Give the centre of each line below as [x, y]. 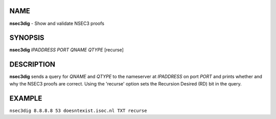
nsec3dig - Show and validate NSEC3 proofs [57, 23]
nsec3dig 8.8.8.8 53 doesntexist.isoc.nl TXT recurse [78, 110]
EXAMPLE [26, 98]
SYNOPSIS [27, 38]
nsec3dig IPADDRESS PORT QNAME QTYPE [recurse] [66, 50]
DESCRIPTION [32, 64]
